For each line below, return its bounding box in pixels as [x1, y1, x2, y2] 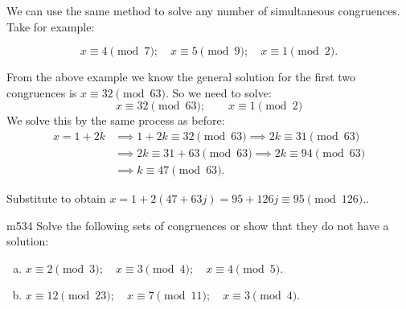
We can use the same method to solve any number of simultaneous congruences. [6, 2, 400, 19]
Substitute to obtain [6, 190, 106, 207]
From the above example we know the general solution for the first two [6, 68, 356, 85]
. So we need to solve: [165, 84, 272, 101]
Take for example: [6, 18, 95, 35]
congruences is [6, 84, 77, 101]
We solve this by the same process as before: [6, 112, 225, 129]
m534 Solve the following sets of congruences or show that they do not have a [6, 216, 389, 233]
